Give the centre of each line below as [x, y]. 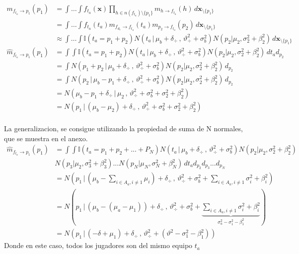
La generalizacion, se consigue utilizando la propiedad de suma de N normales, [123, 128]
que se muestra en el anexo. [46, 138]
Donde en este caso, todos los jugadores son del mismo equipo [98, 245]
